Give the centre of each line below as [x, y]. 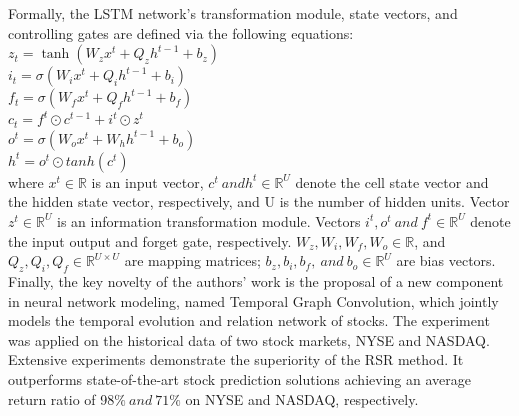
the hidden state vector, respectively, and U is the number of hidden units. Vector [259, 201]
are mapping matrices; [192, 260]
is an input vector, [147, 181]
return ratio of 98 [61, 398]
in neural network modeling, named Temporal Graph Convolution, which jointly [253, 300]
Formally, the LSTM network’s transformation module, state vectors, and [233, 13]
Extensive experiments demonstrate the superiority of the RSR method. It [236, 359]
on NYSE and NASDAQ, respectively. [302, 398]
